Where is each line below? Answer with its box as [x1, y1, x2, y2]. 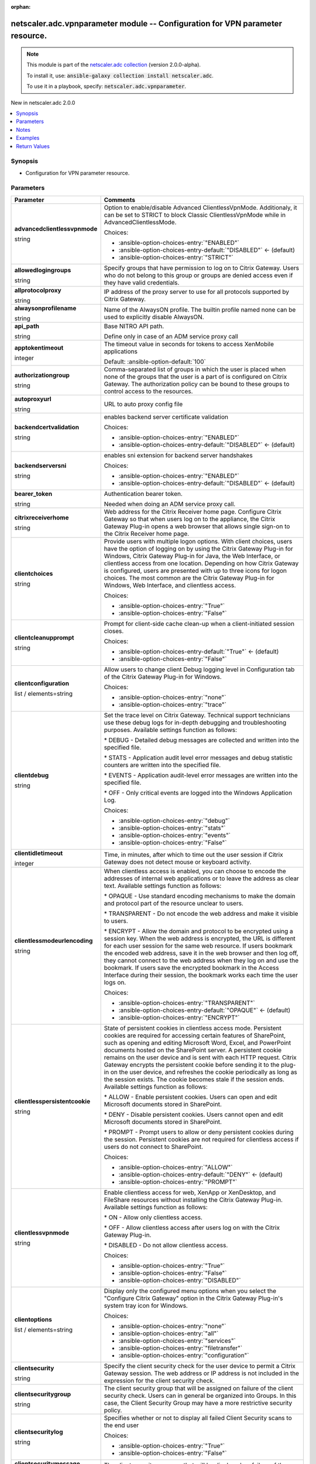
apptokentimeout [14, 343, 64, 351]
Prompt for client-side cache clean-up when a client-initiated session [104, 620, 295, 628]
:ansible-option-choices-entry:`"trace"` [118, 700, 226, 709]
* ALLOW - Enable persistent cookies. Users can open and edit [104, 1093, 277, 1101]
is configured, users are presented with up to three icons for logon [104, 566, 287, 574]
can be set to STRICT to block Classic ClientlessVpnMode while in [104, 211, 286, 219]
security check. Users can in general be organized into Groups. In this [104, 1391, 297, 1400]
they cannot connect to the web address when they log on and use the [104, 956, 299, 964]
